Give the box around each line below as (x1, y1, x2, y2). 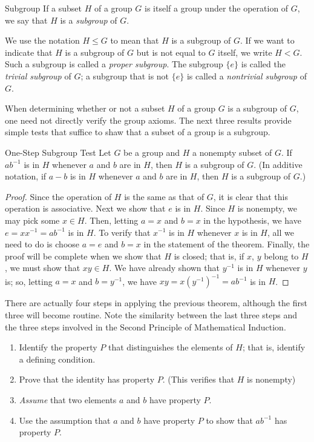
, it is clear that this (213, 190, 288, 203)
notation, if (5, 170, 47, 182)
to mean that (110, 34, 159, 47)
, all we (267, 226, 294, 238)
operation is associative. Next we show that (5, 202, 166, 215)
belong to (264, 249, 299, 262)
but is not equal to (136, 45, 206, 58)
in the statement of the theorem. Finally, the (143, 238, 310, 250)
